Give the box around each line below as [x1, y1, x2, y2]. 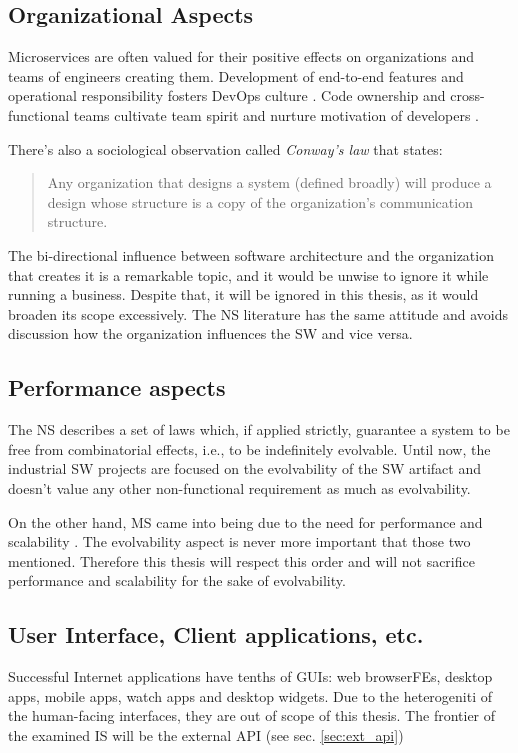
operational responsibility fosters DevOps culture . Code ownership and [8, 85, 446, 106]
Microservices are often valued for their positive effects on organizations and [8, 46, 475, 67]
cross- [450, 85, 485, 106]
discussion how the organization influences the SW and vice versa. [8, 323, 413, 344]
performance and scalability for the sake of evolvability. [8, 570, 346, 591]
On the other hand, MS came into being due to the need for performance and [8, 511, 483, 532]
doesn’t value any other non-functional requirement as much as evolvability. [8, 477, 471, 498]
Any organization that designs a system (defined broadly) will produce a [47, 172, 492, 193]
